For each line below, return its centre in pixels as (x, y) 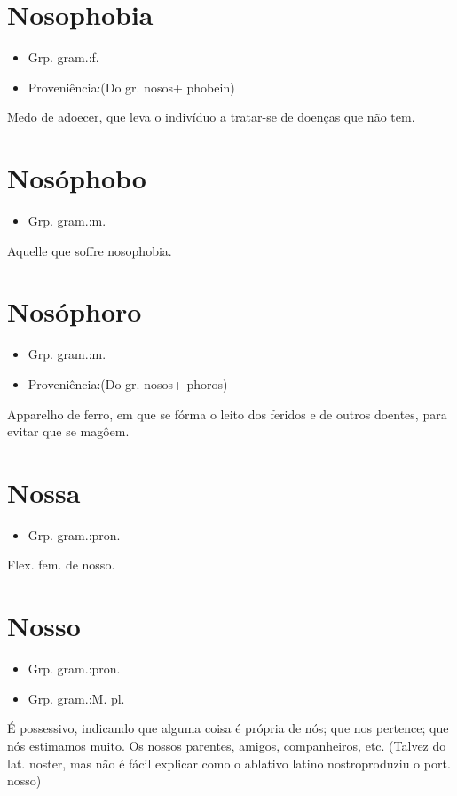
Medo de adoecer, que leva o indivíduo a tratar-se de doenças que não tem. (211, 117)
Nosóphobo (77, 178)
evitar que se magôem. (68, 431)
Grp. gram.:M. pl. (76, 698)
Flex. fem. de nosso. (61, 565)
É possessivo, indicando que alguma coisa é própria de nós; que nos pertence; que (228, 728)
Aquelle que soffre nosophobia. (90, 250)
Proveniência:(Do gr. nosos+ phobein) (131, 87)
